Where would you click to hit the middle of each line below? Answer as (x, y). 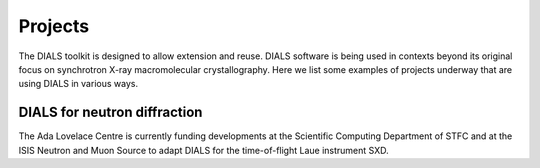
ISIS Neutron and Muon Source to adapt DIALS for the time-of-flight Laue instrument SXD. (203, 150)
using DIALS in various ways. (78, 84)
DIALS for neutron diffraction (110, 112)
